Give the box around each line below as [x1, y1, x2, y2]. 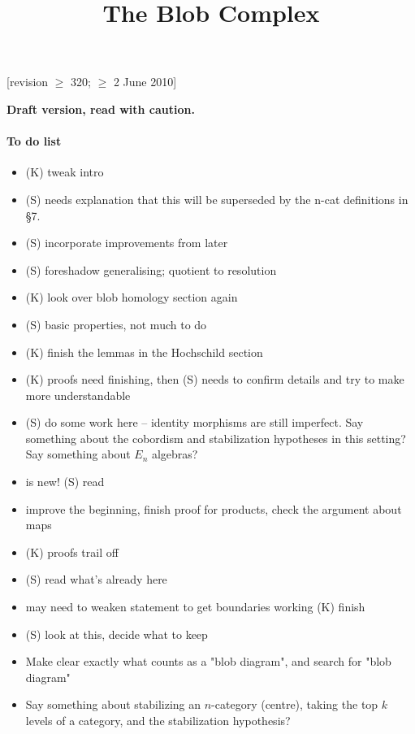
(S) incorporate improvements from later [25, 234, 228, 251]
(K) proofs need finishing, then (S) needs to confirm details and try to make [25, 371, 404, 388]
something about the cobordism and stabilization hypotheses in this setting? [25, 429, 406, 446]
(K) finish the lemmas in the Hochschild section [25, 343, 263, 360]
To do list [6, 132, 62, 150]
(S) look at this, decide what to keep [25, 625, 208, 642]
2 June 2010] [113, 73, 177, 90]
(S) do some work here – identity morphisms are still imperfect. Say [25, 414, 364, 431]
